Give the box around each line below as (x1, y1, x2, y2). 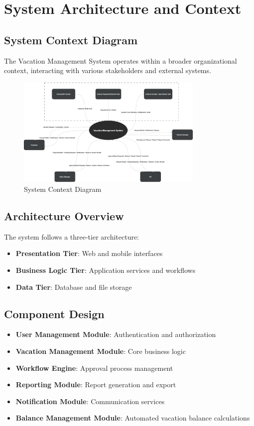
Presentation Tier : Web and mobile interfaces (15, 248, 163, 258)
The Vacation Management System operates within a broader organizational (4, 55, 237, 66)
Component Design (4, 306, 105, 321)
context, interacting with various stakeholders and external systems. (4, 65, 211, 76)
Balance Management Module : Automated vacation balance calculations (15, 413, 250, 423)
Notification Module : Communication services (15, 396, 165, 406)
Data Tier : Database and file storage (15, 281, 132, 292)
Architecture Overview (4, 208, 124, 224)
